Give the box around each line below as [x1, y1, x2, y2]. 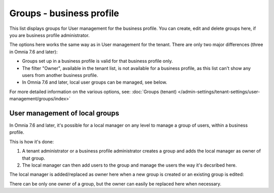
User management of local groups [9, 109, 119, 118]
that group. [22, 155, 46, 161]
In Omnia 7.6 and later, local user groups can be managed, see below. [22, 79, 167, 86]
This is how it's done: [9, 138, 54, 144]
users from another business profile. [22, 72, 98, 78]
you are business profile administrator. [9, 32, 90, 38]
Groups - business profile [9, 8, 119, 19]
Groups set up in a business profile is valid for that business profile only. [22, 58, 173, 64]
